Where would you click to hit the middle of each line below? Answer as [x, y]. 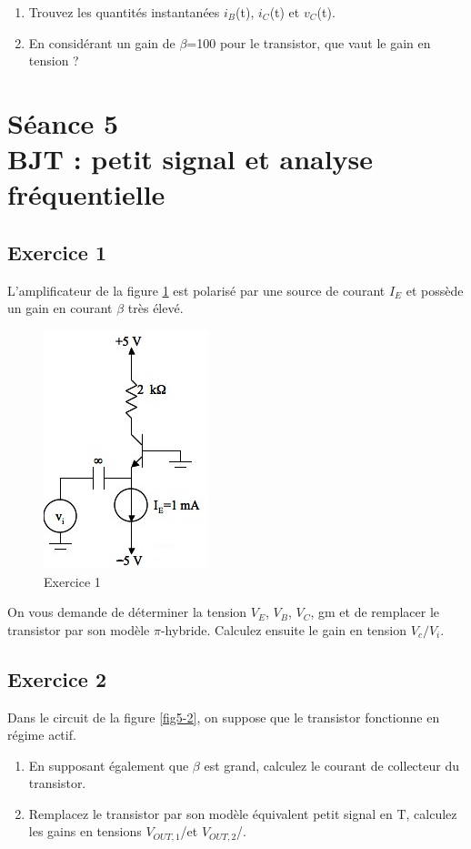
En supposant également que [109, 765]
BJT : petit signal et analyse [190, 159]
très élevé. [155, 308]
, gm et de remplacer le [375, 612]
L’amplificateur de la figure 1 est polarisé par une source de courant [196, 290]
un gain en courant [60, 308]
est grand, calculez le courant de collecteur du [331, 765]
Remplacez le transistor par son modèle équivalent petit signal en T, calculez [243, 813]
